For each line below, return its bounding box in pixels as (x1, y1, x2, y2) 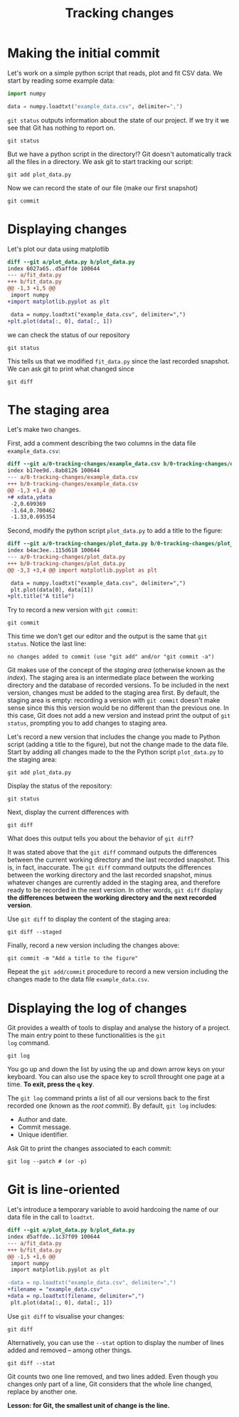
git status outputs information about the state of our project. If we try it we (7, 115, 230, 124)
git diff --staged (7, 929, 62, 936)
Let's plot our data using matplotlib (7, 244, 110, 253)
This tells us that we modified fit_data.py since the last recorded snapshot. (7, 356, 230, 365)
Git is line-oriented (7, 1182, 120, 1198)
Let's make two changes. (7, 426, 81, 434)
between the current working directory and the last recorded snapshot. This (7, 855, 230, 864)
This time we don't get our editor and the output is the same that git (7, 632, 208, 641)
